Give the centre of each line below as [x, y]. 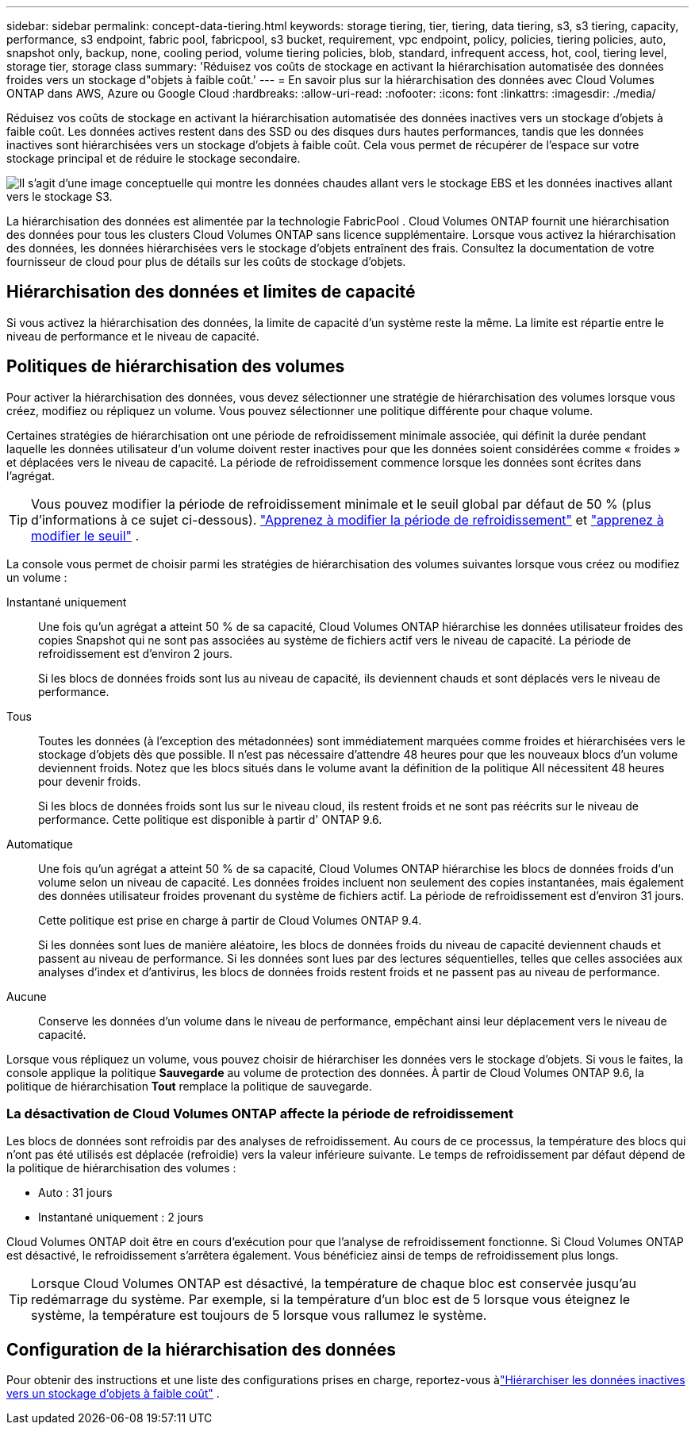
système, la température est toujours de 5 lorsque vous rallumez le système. [259, 1316]
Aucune [27, 996]
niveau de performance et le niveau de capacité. [133, 336]
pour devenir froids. [90, 781]
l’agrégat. [31, 475]
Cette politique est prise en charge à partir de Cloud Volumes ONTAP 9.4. [230, 920]
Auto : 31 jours [75, 1193]
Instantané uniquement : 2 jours [121, 1218]
